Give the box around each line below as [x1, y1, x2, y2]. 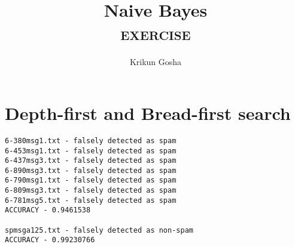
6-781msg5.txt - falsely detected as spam [5, 196, 177, 205]
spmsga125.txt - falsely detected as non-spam [5, 226, 193, 234]
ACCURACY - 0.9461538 [5, 206, 91, 215]
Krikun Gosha [129, 55, 182, 68]
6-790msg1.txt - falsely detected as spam [5, 176, 177, 185]
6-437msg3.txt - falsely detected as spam [5, 156, 177, 165]
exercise [120, 21, 191, 45]
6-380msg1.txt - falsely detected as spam [5, 136, 177, 145]
